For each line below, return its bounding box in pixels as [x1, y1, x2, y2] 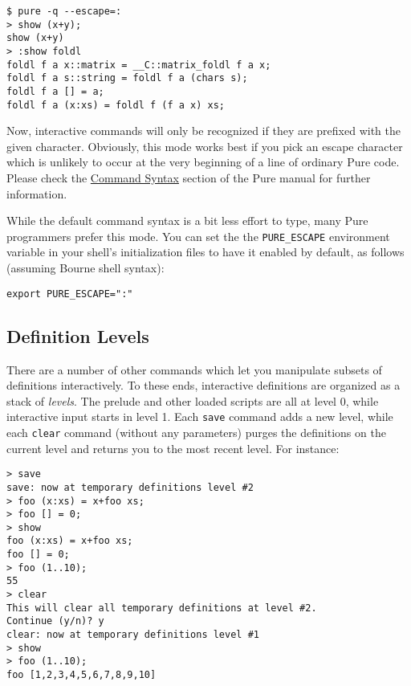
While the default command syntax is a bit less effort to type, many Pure [6, 212, 368, 229]
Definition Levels [6, 323, 149, 348]
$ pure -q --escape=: [6, 6, 122, 17]
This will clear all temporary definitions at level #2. [6, 602, 317, 614]
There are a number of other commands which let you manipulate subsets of [6, 361, 382, 378]
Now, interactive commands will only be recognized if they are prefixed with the [6, 122, 401, 139]
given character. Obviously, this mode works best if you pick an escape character [6, 137, 403, 154]
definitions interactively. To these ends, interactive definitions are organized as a [6, 377, 401, 394]
